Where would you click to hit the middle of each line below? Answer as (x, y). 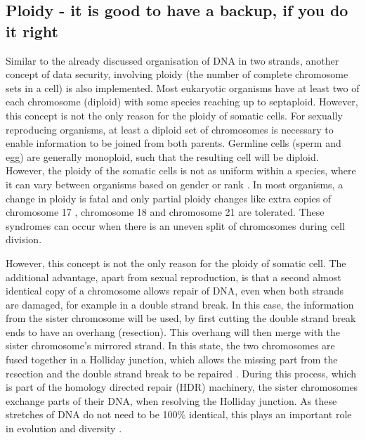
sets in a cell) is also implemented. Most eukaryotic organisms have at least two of (183, 88)
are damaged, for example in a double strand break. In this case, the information (180, 304)
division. (24, 239)
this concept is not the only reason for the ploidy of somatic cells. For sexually (174, 115)
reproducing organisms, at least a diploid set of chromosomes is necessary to (170, 129)
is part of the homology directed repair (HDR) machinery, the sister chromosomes (182, 387)
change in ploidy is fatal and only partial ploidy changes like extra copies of (169, 198)
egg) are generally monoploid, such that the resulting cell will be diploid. (162, 156)
